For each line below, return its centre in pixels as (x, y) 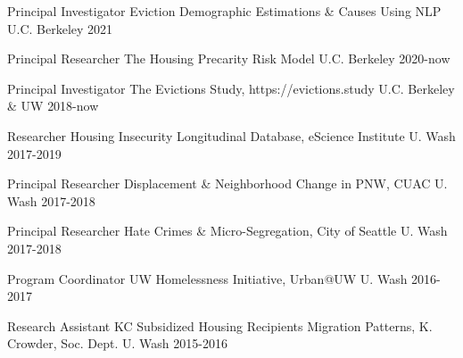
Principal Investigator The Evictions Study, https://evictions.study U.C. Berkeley (231, 88)
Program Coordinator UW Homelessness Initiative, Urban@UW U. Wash (207, 278)
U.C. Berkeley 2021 (60, 28)
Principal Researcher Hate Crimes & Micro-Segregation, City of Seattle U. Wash (227, 231)
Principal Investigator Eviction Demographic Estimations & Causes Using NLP (224, 11)
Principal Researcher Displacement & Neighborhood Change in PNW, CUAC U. (227, 183)
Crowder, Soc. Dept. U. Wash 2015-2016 (117, 343)
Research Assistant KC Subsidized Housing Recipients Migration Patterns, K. (220, 325)
